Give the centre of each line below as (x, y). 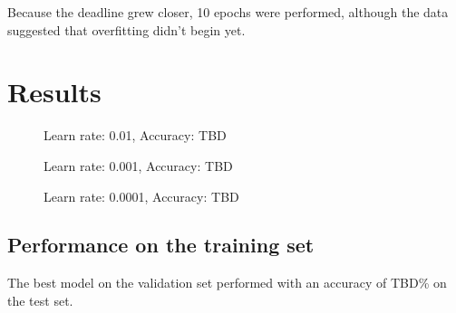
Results (54, 92)
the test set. (40, 300)
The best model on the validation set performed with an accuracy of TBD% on (227, 283)
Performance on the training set (161, 245)
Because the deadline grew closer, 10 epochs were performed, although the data (228, 12)
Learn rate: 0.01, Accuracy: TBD (135, 135)
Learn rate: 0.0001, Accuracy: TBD (141, 196)
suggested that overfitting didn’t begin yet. (126, 29)
